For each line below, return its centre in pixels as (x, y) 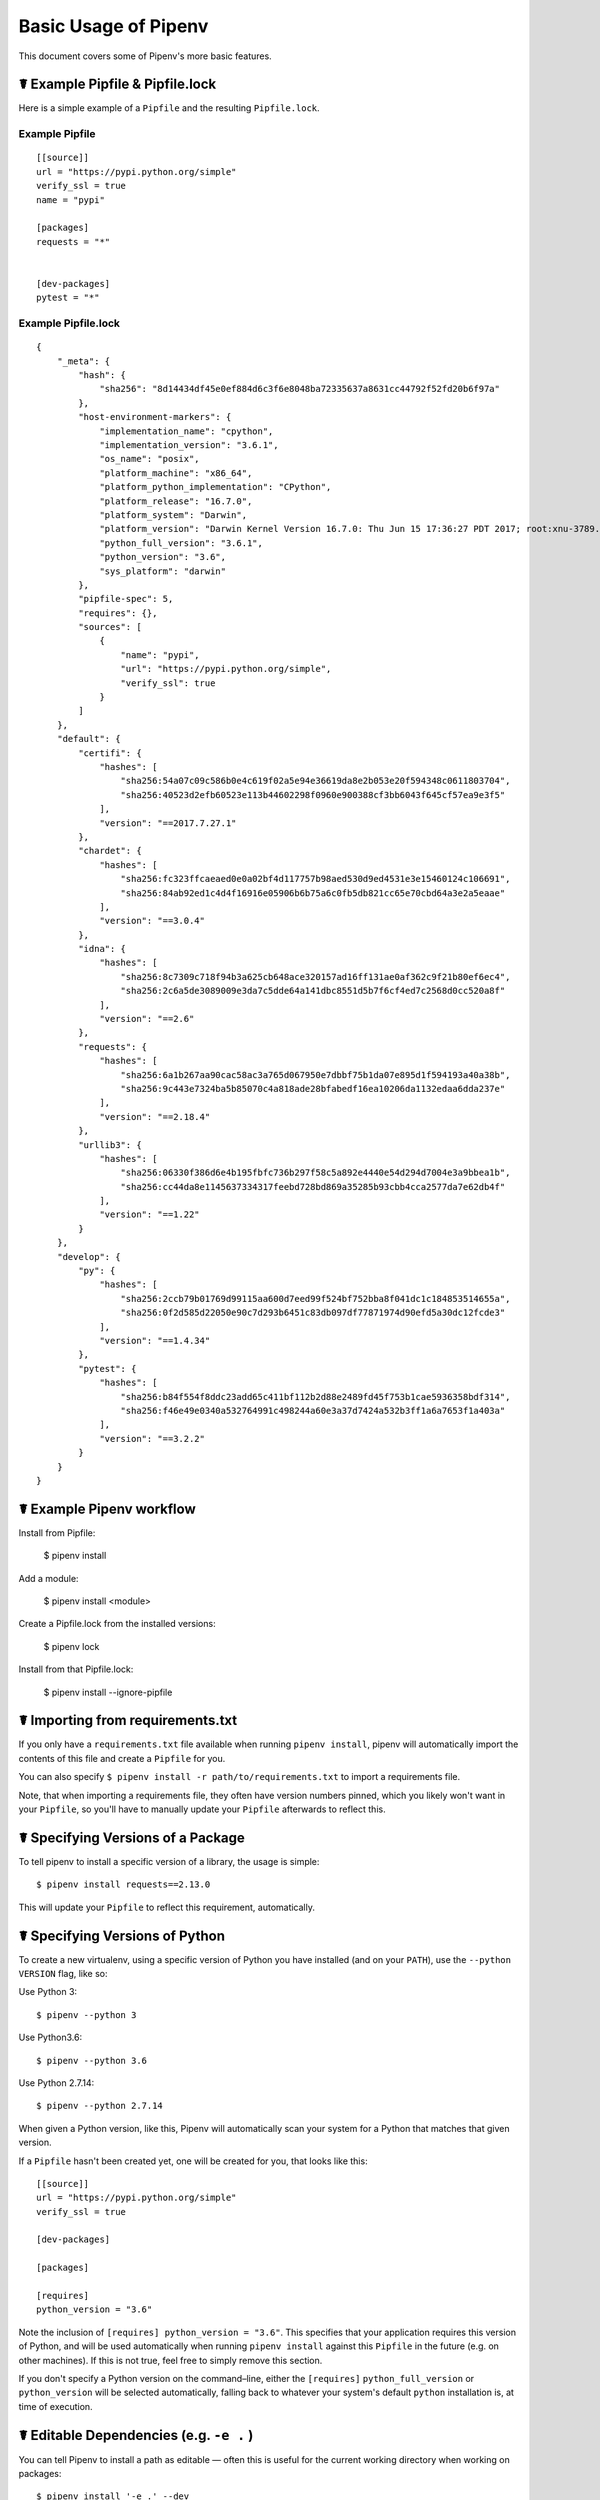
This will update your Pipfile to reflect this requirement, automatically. (166, 1907)
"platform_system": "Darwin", (173, 514)
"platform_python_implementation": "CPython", (215, 487)
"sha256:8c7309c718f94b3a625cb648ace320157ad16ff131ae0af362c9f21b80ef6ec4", (315, 976)
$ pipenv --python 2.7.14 (100, 2106)
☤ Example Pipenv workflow (107, 1508)
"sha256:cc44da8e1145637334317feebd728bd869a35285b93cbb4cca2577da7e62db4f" (313, 1186)
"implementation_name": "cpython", (186, 431)
